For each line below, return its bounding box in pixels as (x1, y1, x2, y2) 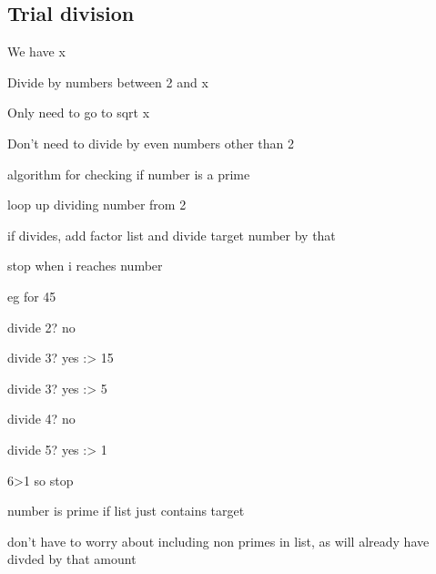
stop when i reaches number (7, 256, 163, 275)
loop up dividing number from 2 (7, 195, 187, 214)
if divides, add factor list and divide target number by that (7, 225, 336, 244)
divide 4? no (7, 409, 76, 428)
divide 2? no (7, 317, 76, 336)
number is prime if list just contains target (7, 501, 245, 520)
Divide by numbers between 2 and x (7, 72, 208, 91)
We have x (7, 42, 66, 61)
